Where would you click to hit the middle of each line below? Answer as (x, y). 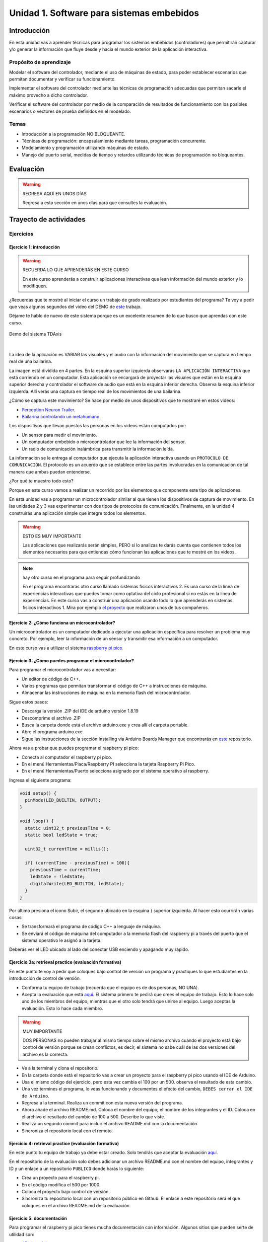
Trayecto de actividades (47, 219)
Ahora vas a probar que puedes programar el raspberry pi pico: (74, 748)
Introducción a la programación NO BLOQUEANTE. (73, 134)
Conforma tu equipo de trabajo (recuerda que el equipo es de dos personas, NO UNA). (110, 987)
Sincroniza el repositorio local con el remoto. (67, 1131)
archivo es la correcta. (45, 1054)
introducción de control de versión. (45, 978)
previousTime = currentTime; (66, 870)
